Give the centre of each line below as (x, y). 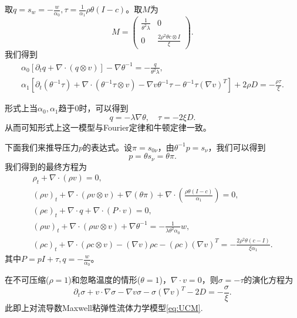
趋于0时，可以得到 (93, 108)
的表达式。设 (108, 147)
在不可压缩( (27, 280)
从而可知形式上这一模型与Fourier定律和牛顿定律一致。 (108, 127)
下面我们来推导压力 (42, 147)
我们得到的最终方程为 (46, 166)
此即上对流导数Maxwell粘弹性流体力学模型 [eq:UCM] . (104, 307)
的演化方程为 (269, 280)
